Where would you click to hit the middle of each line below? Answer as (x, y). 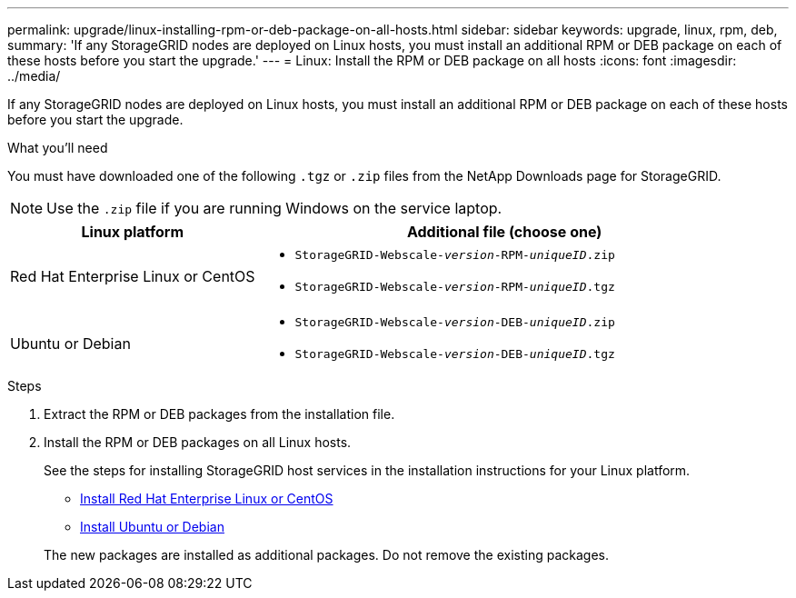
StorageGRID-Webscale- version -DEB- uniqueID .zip (455, 322)
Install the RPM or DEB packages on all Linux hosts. (198, 442)
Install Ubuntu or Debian (152, 527)
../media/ (34, 76)
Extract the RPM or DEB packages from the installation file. (219, 414)
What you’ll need (58, 148)
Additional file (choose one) (504, 232)
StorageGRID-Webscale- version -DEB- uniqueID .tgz (455, 354)
